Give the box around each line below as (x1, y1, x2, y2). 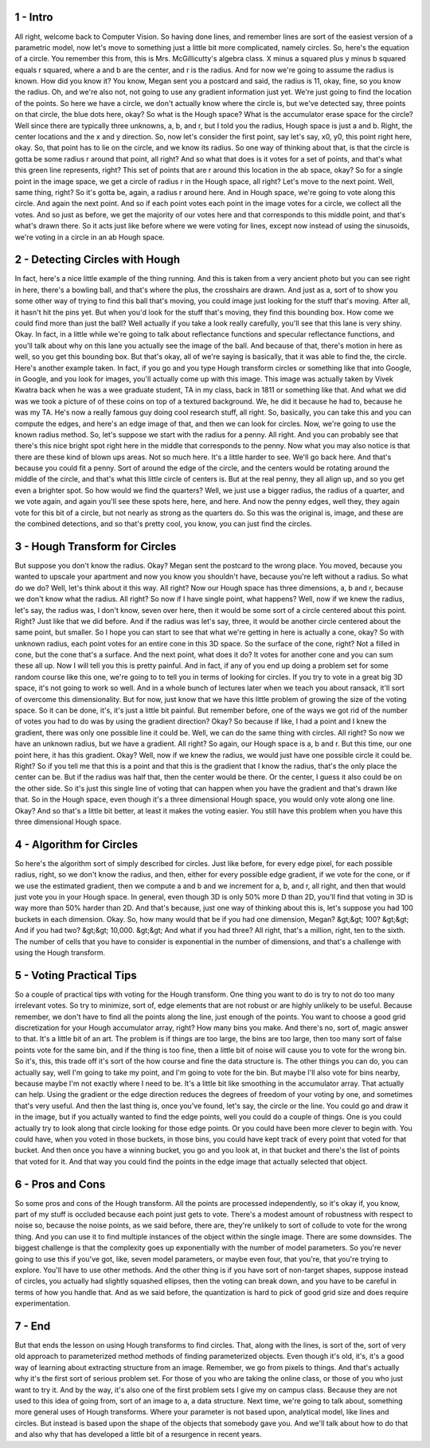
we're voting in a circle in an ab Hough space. (14, 232, 165, 242)
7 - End (14, 1319, 51, 1333)
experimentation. (14, 1298, 71, 1309)
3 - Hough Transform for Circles (14, 540, 177, 553)
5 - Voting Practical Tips (14, 968, 137, 982)
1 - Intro (14, 10, 53, 24)
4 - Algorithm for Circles (14, 837, 139, 851)
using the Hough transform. (14, 947, 106, 957)
